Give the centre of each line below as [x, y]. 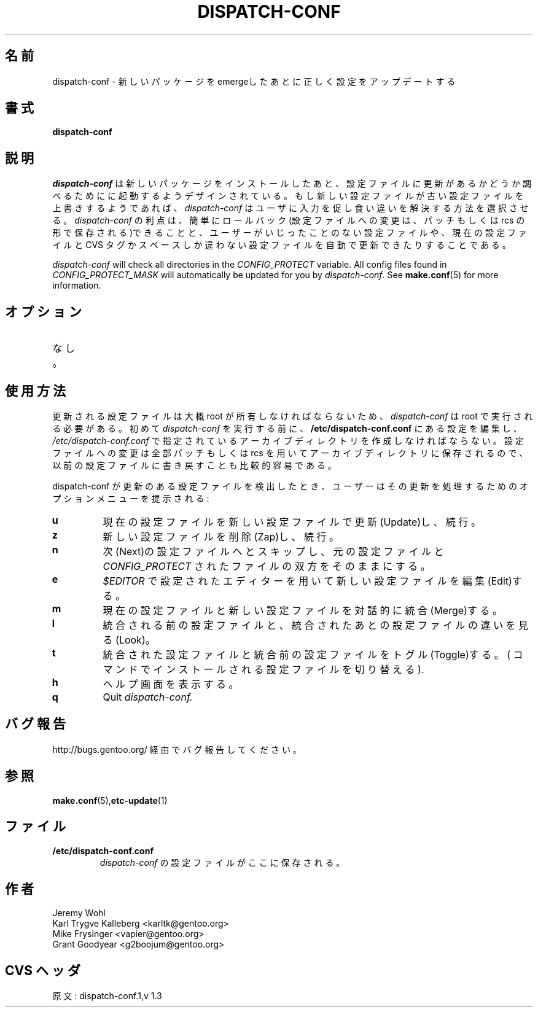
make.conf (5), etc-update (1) [110, 800]
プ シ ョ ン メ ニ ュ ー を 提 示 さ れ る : [131, 498]
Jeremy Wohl [79, 913]
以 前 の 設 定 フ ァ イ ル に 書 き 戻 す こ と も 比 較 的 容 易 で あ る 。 [194, 465]
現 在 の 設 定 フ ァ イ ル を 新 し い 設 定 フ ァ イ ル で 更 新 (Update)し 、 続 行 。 [292, 522]
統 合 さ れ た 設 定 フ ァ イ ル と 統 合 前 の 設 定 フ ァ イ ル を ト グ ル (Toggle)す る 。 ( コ [313, 654]
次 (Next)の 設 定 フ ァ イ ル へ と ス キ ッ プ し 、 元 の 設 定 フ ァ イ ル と [273, 551]
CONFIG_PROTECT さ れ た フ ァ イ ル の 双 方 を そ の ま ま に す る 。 [267, 566]
